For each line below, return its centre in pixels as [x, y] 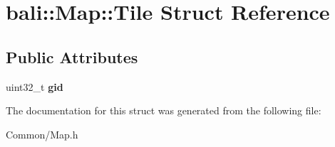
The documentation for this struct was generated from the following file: [164, 110]
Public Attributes [72, 56]
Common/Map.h [42, 134]
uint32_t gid [35, 86]
